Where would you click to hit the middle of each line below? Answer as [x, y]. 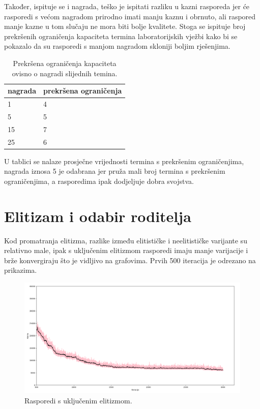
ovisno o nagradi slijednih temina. [65, 73]
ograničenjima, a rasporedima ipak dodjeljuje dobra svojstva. [99, 181]
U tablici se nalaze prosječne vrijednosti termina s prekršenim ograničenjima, [124, 161]
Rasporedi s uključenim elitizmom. [78, 400]
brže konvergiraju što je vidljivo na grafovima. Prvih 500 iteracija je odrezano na [130, 260]
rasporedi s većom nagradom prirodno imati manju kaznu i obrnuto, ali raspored [130, 16]
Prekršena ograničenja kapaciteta [65, 63]
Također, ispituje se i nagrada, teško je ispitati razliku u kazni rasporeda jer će [127, 6]
